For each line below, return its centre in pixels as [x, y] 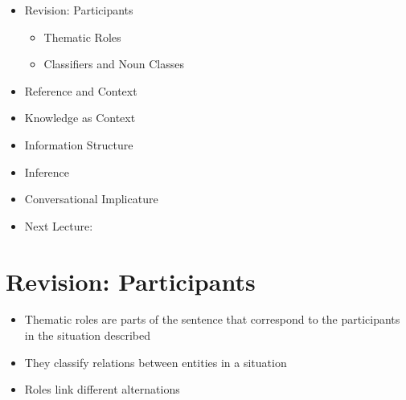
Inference [47, 171]
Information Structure [79, 144]
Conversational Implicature [91, 199]
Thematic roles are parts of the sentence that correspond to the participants [212, 319]
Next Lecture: [59, 225]
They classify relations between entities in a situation [156, 362]
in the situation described [87, 335]
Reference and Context [81, 90]
